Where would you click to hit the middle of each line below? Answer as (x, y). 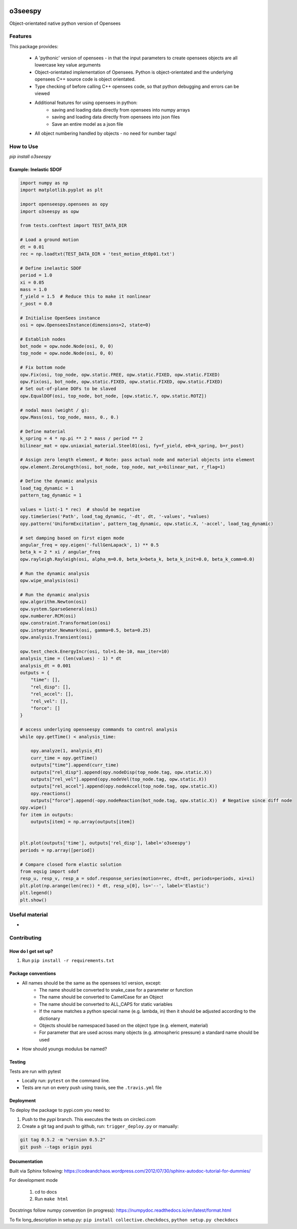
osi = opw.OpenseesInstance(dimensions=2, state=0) (86, 325)
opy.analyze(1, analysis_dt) (67, 751)
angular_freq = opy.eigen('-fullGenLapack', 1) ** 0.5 (89, 545)
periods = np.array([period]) (57, 850)
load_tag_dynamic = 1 (47, 488)
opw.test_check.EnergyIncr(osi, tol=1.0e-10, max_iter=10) (95, 651)
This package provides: (34, 46)
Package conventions (33, 973)
